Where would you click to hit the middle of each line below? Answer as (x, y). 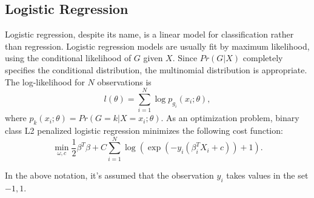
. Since (185, 58)
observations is (124, 81)
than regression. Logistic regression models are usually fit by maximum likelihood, (157, 46)
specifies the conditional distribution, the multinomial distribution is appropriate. (156, 69)
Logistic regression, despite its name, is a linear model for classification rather (149, 34)
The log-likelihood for (45, 81)
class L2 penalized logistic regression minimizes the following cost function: (144, 130)
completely (263, 58)
